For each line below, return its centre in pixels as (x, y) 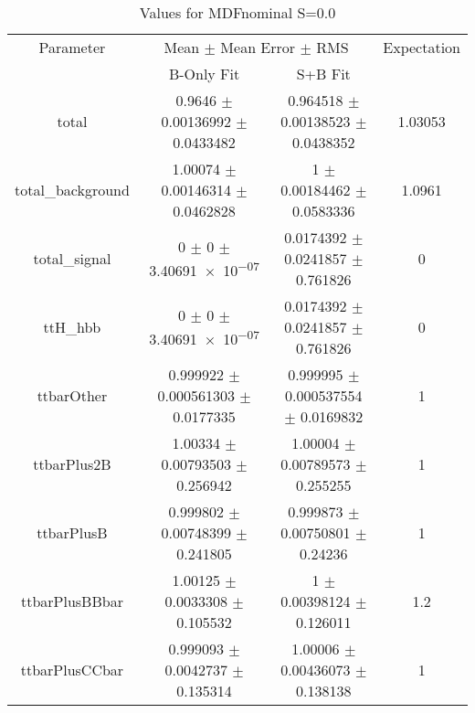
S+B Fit (323, 74)
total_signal (72, 258)
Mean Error (258, 47)
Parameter (72, 47)
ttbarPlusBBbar (72, 601)
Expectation (422, 47)
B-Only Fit (204, 74)
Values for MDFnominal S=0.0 (237, 12)
